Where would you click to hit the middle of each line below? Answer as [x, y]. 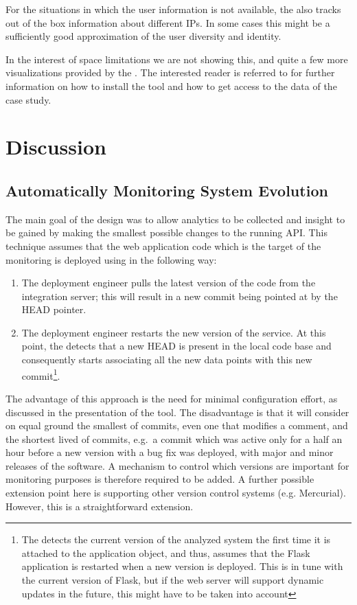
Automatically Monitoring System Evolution [167, 190]
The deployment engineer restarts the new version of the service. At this [174, 332]
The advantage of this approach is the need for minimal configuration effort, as [172, 398]
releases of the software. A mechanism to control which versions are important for [177, 465]
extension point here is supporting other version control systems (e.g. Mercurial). [176, 493]
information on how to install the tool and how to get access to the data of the [171, 85]
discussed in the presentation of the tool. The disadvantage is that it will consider [177, 412]
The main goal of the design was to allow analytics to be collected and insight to [175, 219]
